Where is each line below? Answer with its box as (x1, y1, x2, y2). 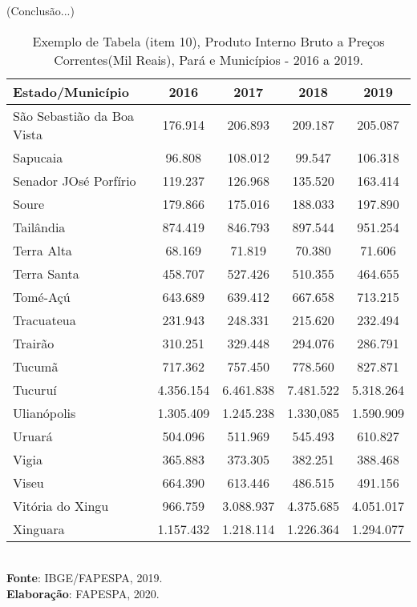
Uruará (13, 426, 53, 445)
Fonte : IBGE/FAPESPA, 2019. (6, 569, 163, 586)
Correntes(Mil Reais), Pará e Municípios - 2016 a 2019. (54, 50, 363, 69)
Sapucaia (13, 147, 63, 167)
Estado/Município (13, 82, 129, 101)
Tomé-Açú (13, 287, 71, 306)
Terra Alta (13, 240, 72, 259)
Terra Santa (13, 263, 79, 283)
